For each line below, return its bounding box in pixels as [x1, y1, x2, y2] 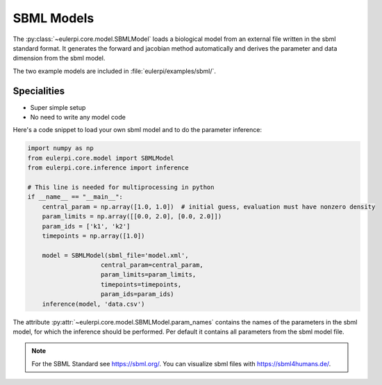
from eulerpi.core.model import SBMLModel [27, 154, 174, 162]
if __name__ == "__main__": [27, 193, 123, 201]
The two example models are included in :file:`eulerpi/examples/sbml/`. [13, 67, 217, 75]
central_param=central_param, [101, 261, 204, 269]
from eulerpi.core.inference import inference [27, 164, 189, 172]
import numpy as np [27, 145, 94, 152]
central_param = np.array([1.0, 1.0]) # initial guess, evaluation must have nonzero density [42, 202, 376, 211]
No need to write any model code [30, 113, 126, 122]
